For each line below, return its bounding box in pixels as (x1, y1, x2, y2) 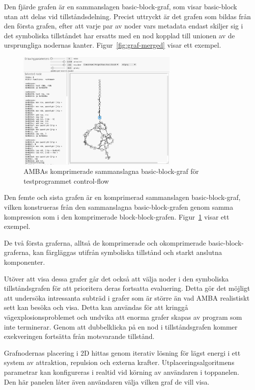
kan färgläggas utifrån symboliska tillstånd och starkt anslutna (32, 247, 222, 257)
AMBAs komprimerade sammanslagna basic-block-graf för (24, 166, 199, 176)
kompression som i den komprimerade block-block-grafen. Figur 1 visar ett (4, 211, 229, 222)
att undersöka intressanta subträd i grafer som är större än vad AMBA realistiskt (4, 292, 250, 303)
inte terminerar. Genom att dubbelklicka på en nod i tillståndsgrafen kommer (4, 321, 238, 332)
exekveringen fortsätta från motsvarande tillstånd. (4, 331, 155, 341)
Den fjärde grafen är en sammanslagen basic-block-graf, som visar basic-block (4, 1, 237, 11)
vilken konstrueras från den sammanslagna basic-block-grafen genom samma (4, 202, 233, 212)
